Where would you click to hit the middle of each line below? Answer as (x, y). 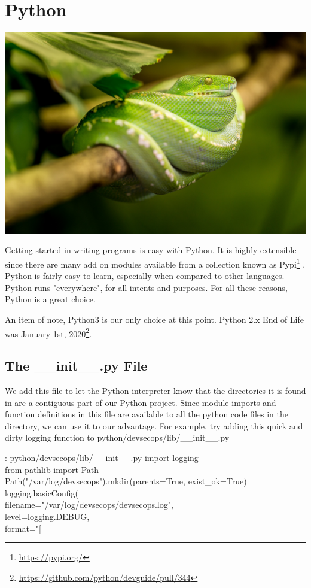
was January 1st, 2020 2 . (48, 332)
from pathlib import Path (52, 469)
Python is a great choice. (50, 299)
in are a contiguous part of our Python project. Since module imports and (141, 402)
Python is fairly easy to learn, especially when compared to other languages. (145, 276)
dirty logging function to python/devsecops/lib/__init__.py (117, 437)
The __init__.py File (76, 366)
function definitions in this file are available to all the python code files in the (147, 414)
